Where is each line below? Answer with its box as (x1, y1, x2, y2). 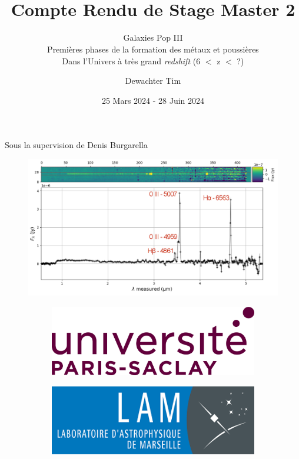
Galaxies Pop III (123, 31, 183, 44)
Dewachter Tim (125, 74, 181, 87)
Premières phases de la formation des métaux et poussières (47, 42, 259, 55)
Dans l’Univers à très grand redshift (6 (62, 54, 201, 67)
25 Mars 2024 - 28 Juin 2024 (101, 94, 205, 106)
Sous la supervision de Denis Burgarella (5, 139, 148, 151)
